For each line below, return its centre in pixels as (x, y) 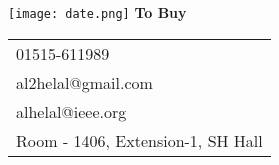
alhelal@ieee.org (71, 111)
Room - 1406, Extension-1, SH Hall (139, 140)
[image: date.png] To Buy (97, 12)
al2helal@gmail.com (84, 82)
